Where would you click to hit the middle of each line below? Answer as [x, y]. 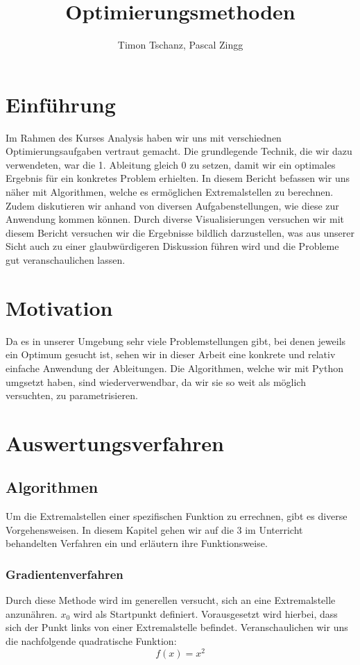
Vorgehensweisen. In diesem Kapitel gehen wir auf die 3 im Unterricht [154, 529]
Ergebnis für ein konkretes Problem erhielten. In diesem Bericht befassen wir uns [178, 178]
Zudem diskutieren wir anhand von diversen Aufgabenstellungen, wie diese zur [172, 205]
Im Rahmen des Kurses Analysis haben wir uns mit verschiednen [144, 137]
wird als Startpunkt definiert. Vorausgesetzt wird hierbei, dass [205, 613]
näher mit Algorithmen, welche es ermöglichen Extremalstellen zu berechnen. [170, 192]
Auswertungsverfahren [115, 443]
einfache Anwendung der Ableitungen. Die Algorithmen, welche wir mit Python [175, 368]
